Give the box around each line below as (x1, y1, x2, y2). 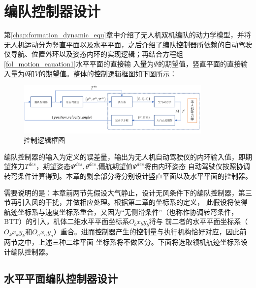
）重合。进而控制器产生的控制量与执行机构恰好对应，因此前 (53, 226, 247, 237)
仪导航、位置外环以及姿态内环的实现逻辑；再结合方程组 (4, 49, 183, 59)
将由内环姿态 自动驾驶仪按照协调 (144, 161, 250, 171)
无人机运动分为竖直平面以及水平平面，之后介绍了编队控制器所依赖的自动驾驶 (4, 39, 252, 49)
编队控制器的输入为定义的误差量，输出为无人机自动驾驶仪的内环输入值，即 (4, 151, 245, 161)
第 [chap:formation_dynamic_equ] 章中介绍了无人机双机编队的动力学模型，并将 (4, 30, 251, 40)
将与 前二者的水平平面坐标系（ (149, 216, 248, 226)
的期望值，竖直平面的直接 (158, 58, 241, 68)
